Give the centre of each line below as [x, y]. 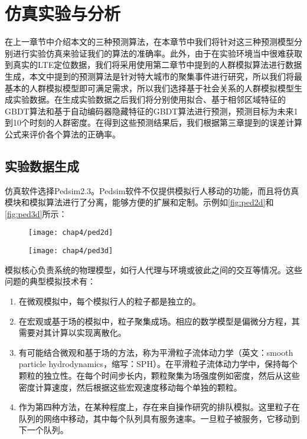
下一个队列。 [43, 430]
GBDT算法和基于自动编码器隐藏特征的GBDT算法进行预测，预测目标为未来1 [151, 111]
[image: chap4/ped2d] [71, 233]
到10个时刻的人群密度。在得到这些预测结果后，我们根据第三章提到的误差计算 [153, 122]
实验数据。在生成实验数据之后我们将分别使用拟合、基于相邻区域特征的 [149, 99]
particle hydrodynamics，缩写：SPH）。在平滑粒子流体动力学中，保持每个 [158, 364]
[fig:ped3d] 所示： [36, 213]
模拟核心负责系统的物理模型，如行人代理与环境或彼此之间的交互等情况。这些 [153, 269]
